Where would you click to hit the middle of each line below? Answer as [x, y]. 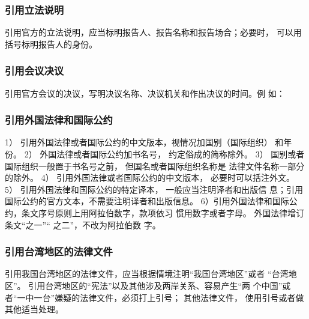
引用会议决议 [34, 71]
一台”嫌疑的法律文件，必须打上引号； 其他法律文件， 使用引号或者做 [169, 297]
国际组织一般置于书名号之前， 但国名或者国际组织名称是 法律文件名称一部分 [155, 166]
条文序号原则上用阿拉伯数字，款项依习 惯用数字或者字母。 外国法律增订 [163, 213]
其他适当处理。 [34, 309]
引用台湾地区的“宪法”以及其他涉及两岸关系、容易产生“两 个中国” [155, 285]
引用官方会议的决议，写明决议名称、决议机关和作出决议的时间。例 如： [145, 93]
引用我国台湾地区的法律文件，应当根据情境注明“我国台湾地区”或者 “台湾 [147, 274]
